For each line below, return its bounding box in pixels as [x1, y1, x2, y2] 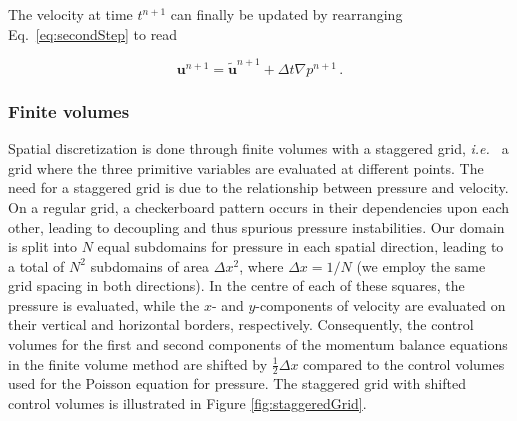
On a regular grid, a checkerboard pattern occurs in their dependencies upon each [8, 196, 509, 217]
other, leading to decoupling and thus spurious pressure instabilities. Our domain [8, 216, 505, 237]
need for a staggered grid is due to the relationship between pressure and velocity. [8, 177, 509, 198]
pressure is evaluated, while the [8, 294, 200, 315]
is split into [8, 236, 77, 257]
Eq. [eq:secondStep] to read [8, 23, 178, 44]
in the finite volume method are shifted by [8, 353, 268, 374]
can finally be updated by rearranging [170, 4, 403, 24]
